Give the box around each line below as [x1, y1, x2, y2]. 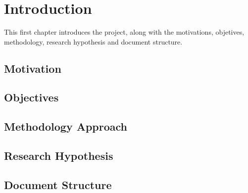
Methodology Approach [4, 119, 128, 134]
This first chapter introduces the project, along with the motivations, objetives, [4, 27, 245, 37]
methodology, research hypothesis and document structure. [4, 36, 183, 47]
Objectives [4, 90, 59, 105]
